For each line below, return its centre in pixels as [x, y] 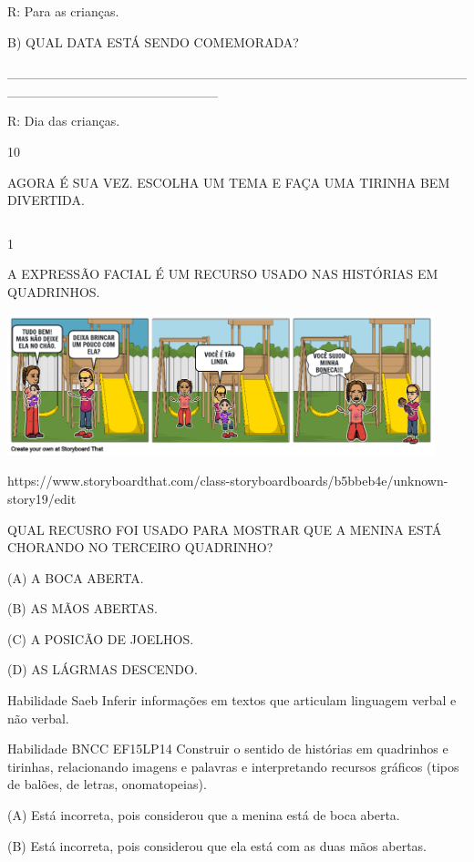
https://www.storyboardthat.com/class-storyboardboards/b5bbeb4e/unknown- [228, 481]
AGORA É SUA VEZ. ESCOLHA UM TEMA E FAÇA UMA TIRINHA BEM [229, 182]
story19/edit [42, 498]
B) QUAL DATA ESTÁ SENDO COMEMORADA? [153, 41]
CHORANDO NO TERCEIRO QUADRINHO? [140, 547]
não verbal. [38, 718]
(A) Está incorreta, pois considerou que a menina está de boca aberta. [204, 815]
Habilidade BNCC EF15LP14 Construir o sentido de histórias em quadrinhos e [228, 749]
